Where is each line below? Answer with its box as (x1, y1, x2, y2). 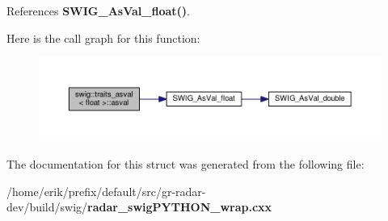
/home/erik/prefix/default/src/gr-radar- (6, 182, 206, 199)
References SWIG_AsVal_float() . (6, 2, 190, 19)
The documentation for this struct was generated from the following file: (6, 155, 365, 172)
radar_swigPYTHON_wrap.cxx (87, 198, 272, 215)
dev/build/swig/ (6, 198, 88, 215)
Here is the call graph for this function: (6, 29, 200, 46)
